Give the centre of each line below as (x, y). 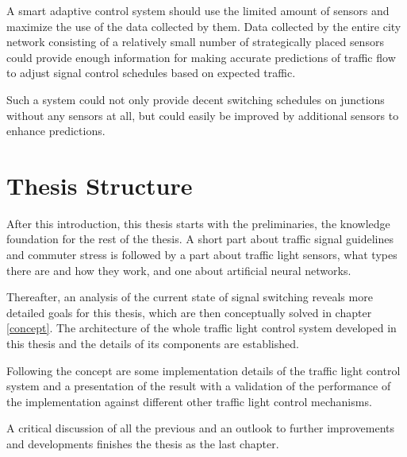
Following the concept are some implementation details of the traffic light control (203, 370)
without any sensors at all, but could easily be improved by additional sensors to (203, 115)
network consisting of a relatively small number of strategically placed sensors (195, 42)
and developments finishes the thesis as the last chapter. (143, 443)
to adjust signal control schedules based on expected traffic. (151, 73)
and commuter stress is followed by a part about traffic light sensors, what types (202, 255)
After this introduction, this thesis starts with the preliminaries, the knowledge (198, 223)
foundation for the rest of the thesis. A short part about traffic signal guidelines (200, 239)
